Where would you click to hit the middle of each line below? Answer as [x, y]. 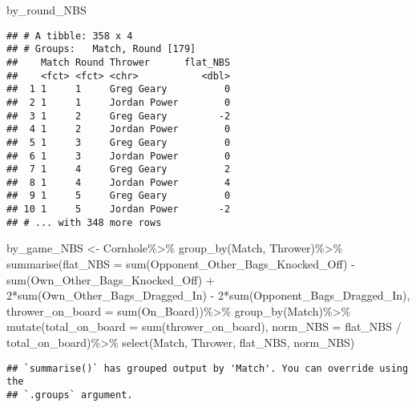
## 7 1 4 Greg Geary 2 [119, 169]
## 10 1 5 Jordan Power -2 [119, 210]
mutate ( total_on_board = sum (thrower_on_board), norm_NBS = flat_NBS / [204, 326]
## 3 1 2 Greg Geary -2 [119, 116]
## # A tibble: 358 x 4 [70, 36]
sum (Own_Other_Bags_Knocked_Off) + [111, 279]
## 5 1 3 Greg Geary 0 [119, 142]
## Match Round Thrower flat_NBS [119, 62]
